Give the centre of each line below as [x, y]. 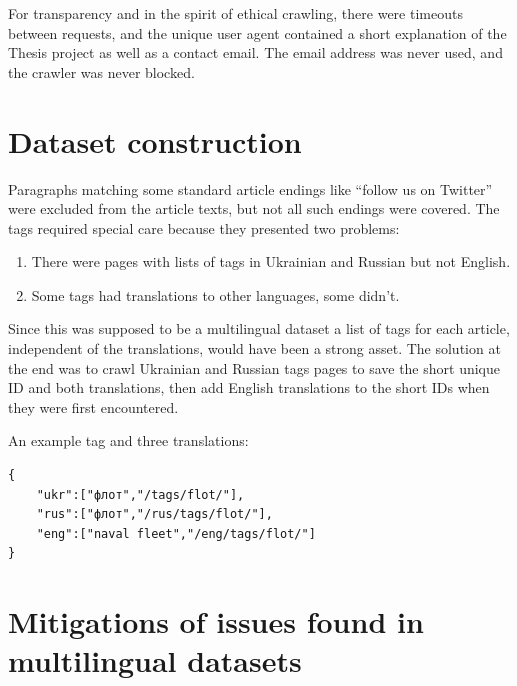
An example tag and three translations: [128, 440]
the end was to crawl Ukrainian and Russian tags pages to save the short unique [254, 367]
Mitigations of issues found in [216, 621]
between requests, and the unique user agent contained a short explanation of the [257, 32]
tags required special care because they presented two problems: [204, 227]
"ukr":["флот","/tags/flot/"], [140, 494]
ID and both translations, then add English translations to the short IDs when [249, 387]
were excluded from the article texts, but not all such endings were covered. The [254, 208]
